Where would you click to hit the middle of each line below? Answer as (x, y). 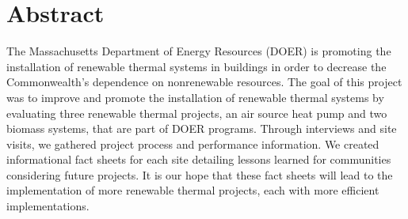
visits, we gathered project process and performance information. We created (193, 143)
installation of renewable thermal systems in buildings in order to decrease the (196, 66)
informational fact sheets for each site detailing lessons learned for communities (199, 159)
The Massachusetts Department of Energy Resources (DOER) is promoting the (199, 51)
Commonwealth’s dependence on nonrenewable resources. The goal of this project (204, 82)
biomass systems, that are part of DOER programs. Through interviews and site (202, 128)
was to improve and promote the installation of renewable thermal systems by (195, 97)
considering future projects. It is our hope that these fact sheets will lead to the (200, 174)
